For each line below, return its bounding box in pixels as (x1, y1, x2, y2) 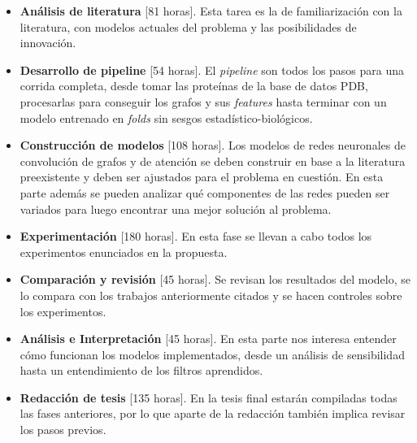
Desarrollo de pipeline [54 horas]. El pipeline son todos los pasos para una (20, 61, 405, 78)
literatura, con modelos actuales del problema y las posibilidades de (20, 18, 357, 35)
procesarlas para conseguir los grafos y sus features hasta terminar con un (20, 93, 387, 110)
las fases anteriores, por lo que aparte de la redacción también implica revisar (20, 405, 406, 422)
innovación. (20, 34, 76, 51)
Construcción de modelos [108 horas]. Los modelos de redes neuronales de (20, 137, 406, 154)
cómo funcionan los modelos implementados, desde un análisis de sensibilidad (20, 345, 405, 363)
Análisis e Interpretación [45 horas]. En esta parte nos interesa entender (20, 330, 397, 347)
